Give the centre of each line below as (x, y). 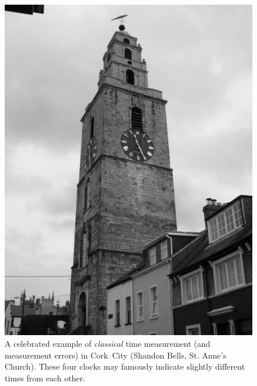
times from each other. (45, 378)
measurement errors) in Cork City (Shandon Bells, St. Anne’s (116, 355)
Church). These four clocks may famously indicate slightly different (125, 366)
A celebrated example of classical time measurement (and (108, 343)
